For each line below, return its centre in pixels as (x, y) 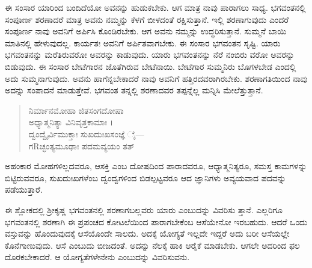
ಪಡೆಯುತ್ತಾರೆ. (24, 189)
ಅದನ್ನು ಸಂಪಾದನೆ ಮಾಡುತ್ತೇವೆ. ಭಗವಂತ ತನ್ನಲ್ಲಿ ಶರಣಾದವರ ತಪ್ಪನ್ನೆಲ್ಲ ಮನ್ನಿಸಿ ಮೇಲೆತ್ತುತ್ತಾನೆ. (134, 90)
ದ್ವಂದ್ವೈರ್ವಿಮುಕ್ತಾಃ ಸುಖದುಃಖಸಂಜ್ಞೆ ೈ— (86, 133)
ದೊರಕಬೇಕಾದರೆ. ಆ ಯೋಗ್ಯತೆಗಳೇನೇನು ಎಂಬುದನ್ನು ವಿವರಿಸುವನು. (97, 257)
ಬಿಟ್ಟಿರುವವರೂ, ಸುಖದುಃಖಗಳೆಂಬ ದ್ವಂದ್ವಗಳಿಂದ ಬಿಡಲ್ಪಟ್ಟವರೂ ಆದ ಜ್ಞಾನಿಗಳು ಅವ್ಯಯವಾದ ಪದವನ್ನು (145, 177)
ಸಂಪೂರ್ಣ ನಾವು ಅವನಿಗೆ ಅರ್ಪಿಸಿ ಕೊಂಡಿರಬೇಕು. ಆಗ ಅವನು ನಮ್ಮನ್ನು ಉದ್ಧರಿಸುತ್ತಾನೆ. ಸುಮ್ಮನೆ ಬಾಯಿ (146, 31)
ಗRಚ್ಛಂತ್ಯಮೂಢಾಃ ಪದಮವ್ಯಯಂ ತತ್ (81, 145)
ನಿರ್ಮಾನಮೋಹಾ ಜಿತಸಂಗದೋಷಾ (76, 110)
